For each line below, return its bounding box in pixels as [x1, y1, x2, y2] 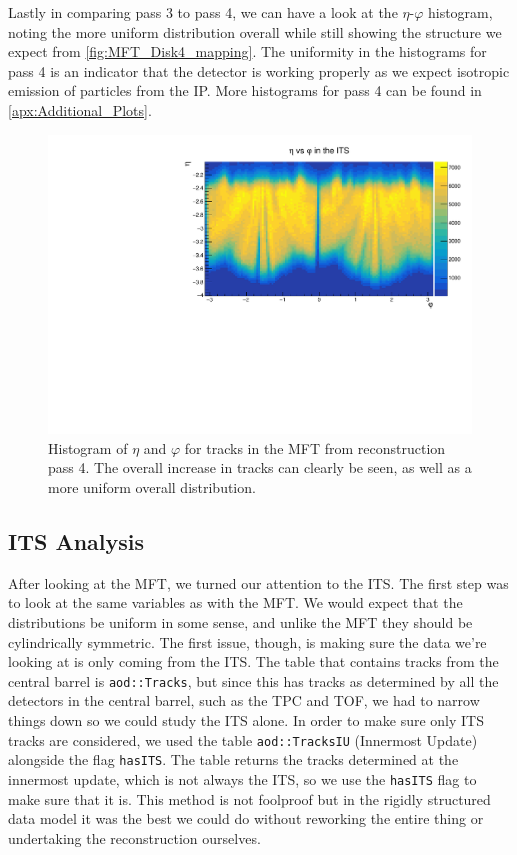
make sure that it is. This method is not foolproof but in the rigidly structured [8, 788, 491, 809]
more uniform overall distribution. [48, 477, 256, 497]
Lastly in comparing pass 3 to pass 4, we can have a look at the [8, 2, 398, 22]
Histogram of [48, 437, 128, 458]
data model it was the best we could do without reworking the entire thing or [8, 808, 484, 829]
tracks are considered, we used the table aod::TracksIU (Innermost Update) [8, 729, 478, 750]
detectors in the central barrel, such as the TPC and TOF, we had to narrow [8, 690, 480, 711]
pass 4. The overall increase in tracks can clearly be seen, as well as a [48, 457, 472, 478]
